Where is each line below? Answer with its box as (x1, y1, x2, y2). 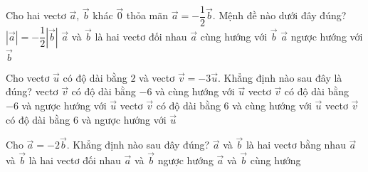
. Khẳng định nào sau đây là (218, 70, 342, 85)
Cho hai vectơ (6, 8, 66, 23)
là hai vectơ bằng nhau (246, 137, 346, 152)
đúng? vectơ (6, 84, 58, 99)
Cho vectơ (6, 70, 50, 85)
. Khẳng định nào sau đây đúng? (66, 137, 210, 152)
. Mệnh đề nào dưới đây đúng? (212, 8, 347, 23)
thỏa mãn (126, 8, 169, 23)
